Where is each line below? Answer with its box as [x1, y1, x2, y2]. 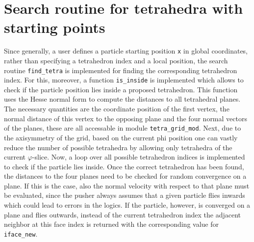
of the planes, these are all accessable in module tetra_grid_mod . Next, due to [4, 123, 241, 133]
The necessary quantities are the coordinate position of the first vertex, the [4, 104, 229, 114]
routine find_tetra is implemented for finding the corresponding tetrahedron [4, 65, 237, 75]
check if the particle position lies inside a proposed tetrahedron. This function [4, 84, 238, 94]
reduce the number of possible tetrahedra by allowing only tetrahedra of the [4, 142, 232, 152]
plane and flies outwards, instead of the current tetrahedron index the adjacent [4, 209, 241, 219]
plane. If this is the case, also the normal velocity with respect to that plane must [4, 180, 250, 190]
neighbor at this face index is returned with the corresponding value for [4, 219, 219, 229]
